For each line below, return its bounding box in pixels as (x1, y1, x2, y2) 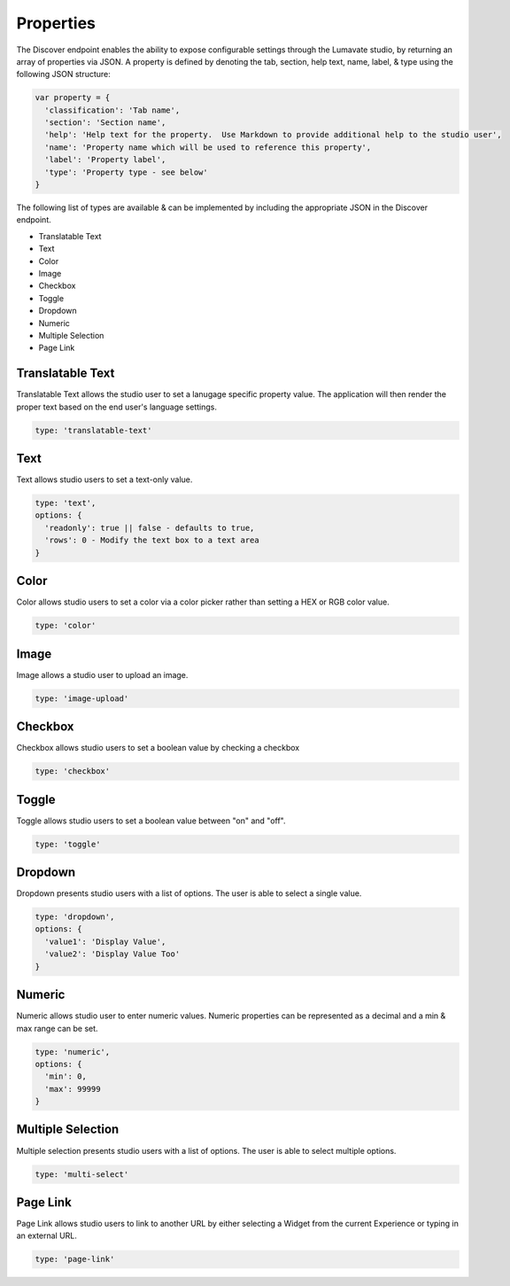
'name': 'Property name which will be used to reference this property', (44, 142, 372, 152)
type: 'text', (35, 498, 97, 509)
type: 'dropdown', (35, 912, 115, 922)
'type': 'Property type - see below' (44, 167, 208, 177)
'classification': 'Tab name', (44, 105, 181, 115)
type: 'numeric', (35, 1047, 111, 1056)
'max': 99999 (44, 1084, 101, 1094)
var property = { (35, 93, 111, 103)
